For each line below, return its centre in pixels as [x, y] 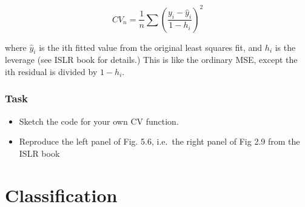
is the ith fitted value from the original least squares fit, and [151, 47]
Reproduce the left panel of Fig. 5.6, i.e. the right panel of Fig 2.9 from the [159, 141]
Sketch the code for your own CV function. [99, 121]
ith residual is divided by [51, 71]
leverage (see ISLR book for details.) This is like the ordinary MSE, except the [151, 60]
